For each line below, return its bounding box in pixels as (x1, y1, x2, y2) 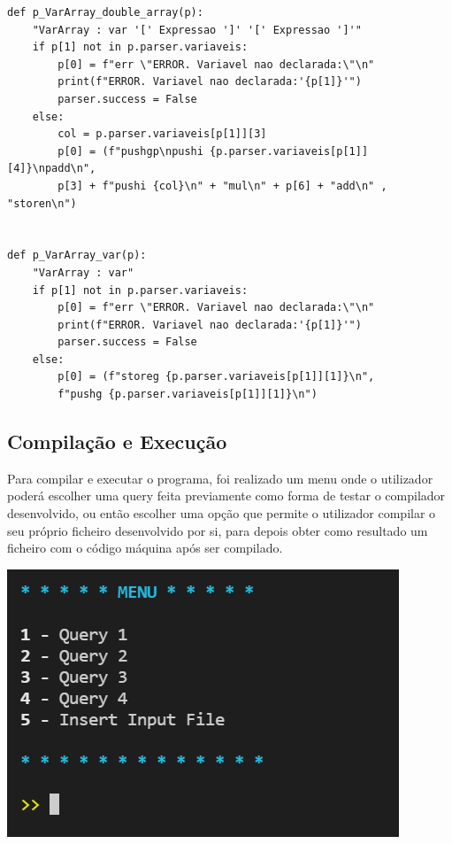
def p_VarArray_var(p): (7, 249, 147, 262)
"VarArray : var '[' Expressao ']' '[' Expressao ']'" (32, 23, 362, 36)
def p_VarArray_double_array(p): (7, 6, 203, 19)
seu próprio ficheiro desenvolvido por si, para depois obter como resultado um (7, 521, 428, 539)
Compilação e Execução (7, 428, 227, 455)
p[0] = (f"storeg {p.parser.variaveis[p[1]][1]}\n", (57, 370, 375, 383)
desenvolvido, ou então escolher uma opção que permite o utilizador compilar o (7, 504, 436, 523)
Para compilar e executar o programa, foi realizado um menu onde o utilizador (7, 468, 433, 487)
